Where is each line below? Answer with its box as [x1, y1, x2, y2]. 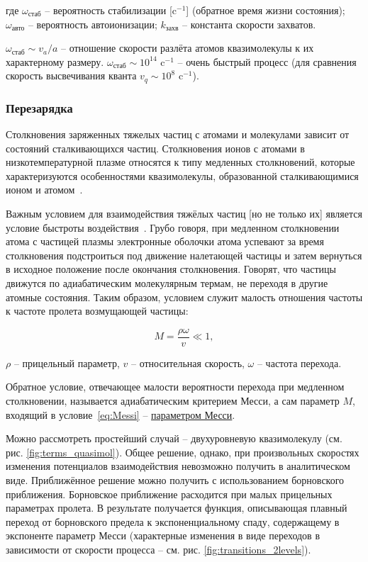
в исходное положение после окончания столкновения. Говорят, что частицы [6, 262, 336, 276]
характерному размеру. [6, 54, 104, 69]
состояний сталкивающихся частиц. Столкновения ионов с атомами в [6, 140, 305, 155]
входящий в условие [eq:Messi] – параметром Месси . [6, 407, 235, 422]
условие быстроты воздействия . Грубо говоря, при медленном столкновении [6, 220, 340, 235]
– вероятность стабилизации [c [45, 3, 177, 17]
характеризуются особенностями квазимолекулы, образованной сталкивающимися [6, 168, 359, 183]
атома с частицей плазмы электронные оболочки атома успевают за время [6, 234, 324, 249]
